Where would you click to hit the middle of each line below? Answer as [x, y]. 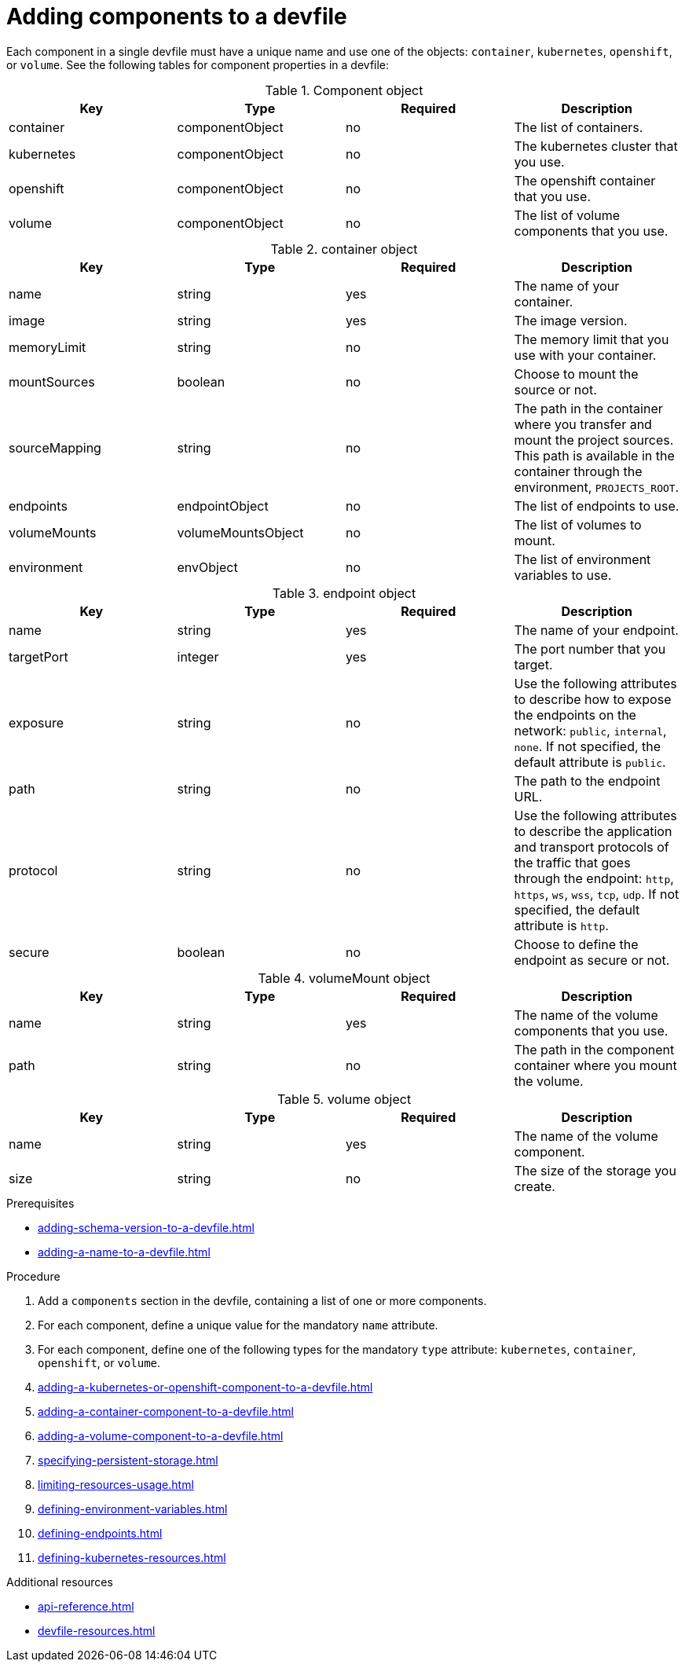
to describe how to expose [593, 699]
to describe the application [593, 831]
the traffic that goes [572, 862]
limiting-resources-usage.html [116, 1484]
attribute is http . [561, 925]
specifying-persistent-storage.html [128, 1460]
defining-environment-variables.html [133, 1509]
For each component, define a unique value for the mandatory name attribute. [238, 1325]
